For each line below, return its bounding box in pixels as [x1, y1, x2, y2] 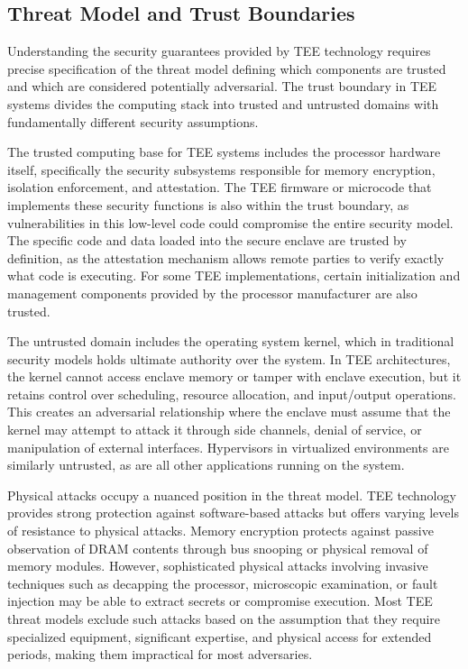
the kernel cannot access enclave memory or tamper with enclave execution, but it [7, 367, 462, 386]
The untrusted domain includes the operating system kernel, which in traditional [7, 332, 454, 351]
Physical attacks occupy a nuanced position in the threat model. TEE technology [7, 485, 456, 504]
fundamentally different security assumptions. [7, 112, 259, 131]
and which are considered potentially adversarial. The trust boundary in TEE [7, 77, 437, 96]
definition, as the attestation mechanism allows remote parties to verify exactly [7, 248, 445, 267]
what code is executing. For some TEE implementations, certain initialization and [7, 266, 461, 285]
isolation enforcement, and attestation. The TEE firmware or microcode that [7, 178, 432, 197]
